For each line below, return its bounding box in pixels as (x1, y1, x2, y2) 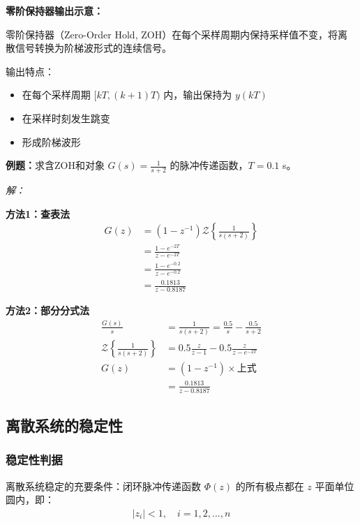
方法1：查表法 (6, 206, 70, 221)
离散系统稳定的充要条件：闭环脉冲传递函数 (6, 478, 201, 493)
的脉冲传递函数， (170, 158, 248, 172)
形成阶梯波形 (22, 134, 81, 149)
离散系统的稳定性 (6, 415, 123, 436)
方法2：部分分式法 (6, 303, 90, 318)
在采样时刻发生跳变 (22, 110, 110, 125)
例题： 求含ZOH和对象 (6, 158, 105, 172)
